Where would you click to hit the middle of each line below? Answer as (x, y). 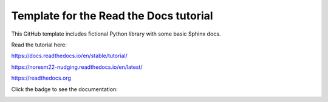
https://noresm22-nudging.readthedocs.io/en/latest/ (77, 67)
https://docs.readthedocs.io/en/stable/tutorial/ (69, 56)
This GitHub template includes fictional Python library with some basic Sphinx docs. (116, 34)
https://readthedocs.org (41, 78)
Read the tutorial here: (39, 45)
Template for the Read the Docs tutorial (112, 16)
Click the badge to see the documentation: (64, 89)
